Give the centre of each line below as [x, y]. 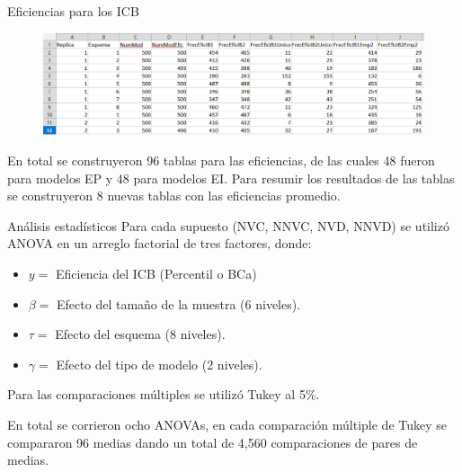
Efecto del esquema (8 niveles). [140, 334]
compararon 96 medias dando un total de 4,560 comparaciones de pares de [213, 442]
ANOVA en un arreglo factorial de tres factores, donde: [160, 243]
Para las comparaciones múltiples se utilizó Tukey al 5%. [164, 394]
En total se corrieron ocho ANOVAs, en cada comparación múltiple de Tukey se [227, 424]
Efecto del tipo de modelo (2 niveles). [159, 364]
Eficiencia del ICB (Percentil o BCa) [156, 274]
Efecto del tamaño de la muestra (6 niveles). [179, 303]
